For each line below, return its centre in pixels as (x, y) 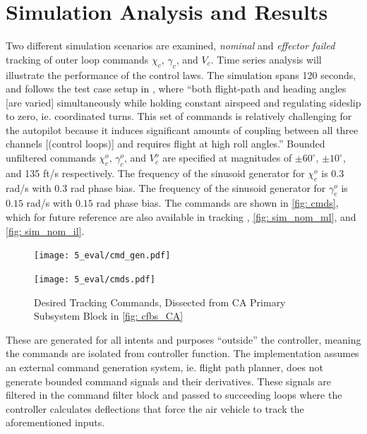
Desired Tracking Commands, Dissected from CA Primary (160, 302)
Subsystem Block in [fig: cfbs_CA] (109, 316)
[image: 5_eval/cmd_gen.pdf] (102, 256)
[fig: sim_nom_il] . (45, 230)
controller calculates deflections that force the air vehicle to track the (155, 408)
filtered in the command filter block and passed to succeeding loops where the (174, 395)
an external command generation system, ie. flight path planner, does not (164, 367)
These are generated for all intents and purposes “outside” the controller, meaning (183, 339)
